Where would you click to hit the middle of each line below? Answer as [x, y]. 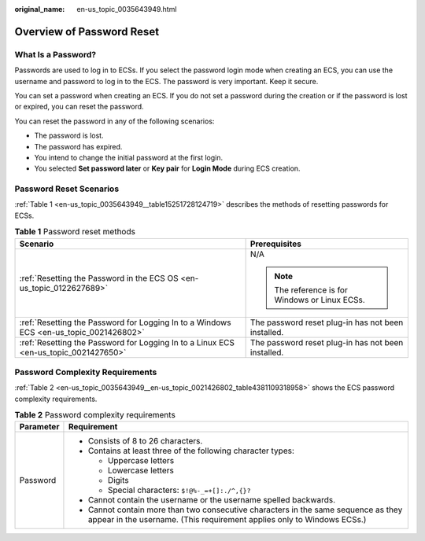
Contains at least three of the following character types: [191, 451]
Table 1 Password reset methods [75, 232]
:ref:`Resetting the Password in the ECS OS [99, 278]
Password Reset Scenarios [67, 189]
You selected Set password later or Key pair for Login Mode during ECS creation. [167, 168]
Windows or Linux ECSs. [320, 300]
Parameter [39, 427]
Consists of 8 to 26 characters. [145, 441]
